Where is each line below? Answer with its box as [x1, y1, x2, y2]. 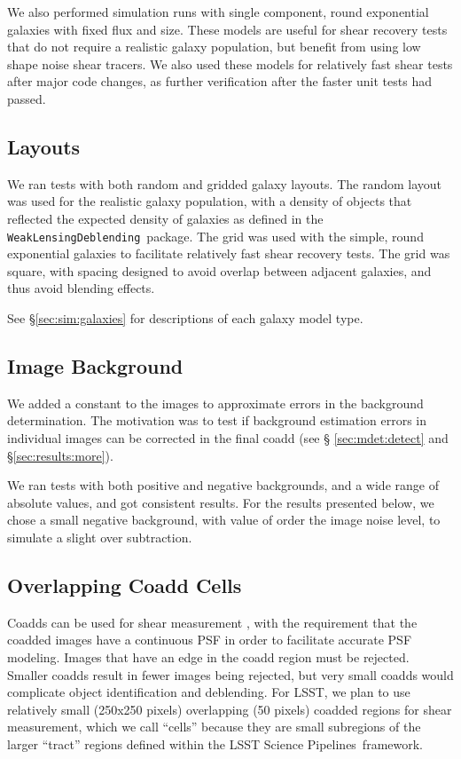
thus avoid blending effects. [7, 279, 155, 297]
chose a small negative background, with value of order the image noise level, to [7, 510, 441, 529]
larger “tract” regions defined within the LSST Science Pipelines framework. [7, 734, 424, 753]
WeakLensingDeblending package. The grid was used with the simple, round [7, 226, 424, 245]
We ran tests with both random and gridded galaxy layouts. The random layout [7, 174, 442, 193]
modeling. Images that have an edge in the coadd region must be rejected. [7, 647, 410, 666]
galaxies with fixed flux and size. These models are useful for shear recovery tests [7, 20, 448, 38]
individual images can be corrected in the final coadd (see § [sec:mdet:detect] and [7, 428, 449, 447]
